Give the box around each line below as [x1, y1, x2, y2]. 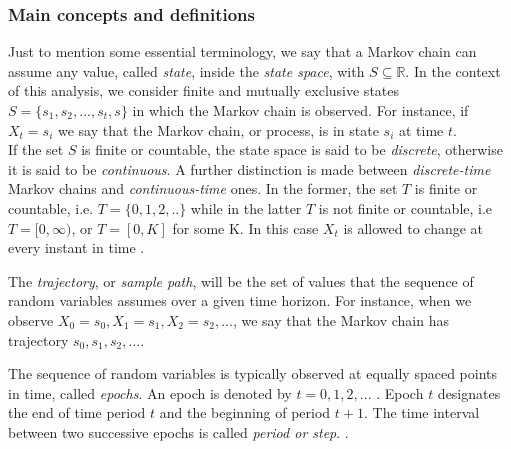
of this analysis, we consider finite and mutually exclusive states [8, 80, 400, 101]
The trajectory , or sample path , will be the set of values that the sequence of [8, 270, 474, 291]
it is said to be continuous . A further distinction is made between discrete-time [8, 158, 491, 179]
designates [437, 382, 501, 403]
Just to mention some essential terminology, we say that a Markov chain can [8, 41, 477, 62]
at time [398, 119, 444, 140]
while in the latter [190, 197, 302, 218]
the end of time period [8, 402, 146, 423]
